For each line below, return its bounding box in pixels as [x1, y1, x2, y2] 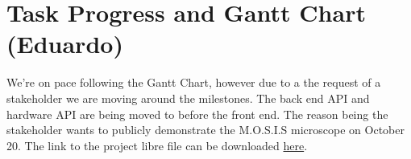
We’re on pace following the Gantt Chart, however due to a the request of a [6, 74, 381, 91]
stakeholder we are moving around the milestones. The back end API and [6, 89, 370, 106]
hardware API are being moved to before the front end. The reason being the [6, 105, 388, 122]
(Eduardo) [6, 27, 123, 60]
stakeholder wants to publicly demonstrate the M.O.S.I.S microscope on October [6, 121, 405, 138]
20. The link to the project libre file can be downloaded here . [6, 137, 308, 153]
